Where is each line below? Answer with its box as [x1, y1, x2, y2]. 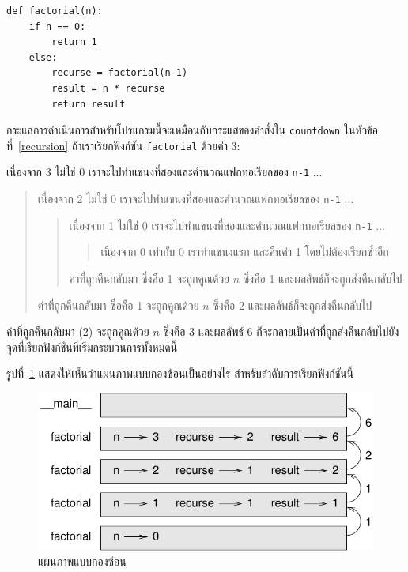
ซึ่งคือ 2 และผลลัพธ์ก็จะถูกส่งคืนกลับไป [213, 296, 372, 313]
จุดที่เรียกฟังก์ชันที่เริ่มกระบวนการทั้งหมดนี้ [6, 338, 178, 355]
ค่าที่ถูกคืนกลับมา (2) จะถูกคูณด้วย [6, 323, 149, 340]
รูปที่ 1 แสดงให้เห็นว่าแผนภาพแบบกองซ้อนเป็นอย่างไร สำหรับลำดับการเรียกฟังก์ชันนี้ [6, 365, 354, 382]
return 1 [51, 36, 97, 48]
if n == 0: [28, 21, 86, 32]
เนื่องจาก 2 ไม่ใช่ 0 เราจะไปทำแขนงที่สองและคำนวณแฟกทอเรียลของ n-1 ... [37, 190, 354, 207]
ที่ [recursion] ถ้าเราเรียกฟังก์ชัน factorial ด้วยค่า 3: [6, 137, 240, 153]
